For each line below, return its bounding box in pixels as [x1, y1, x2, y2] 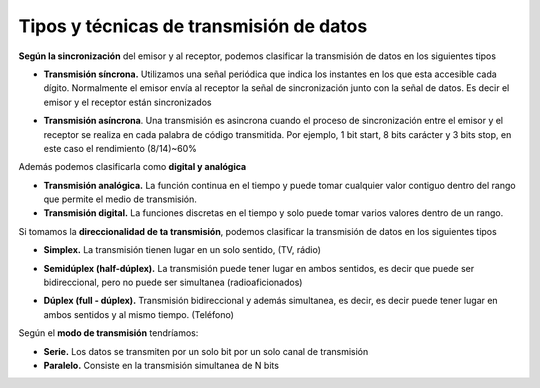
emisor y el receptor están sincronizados [43, 96, 212, 108]
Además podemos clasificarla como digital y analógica [18, 161, 247, 173]
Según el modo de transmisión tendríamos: [18, 327, 199, 339]
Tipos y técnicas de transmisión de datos [18, 15, 368, 37]
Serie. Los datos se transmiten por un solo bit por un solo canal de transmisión [43, 345, 369, 357]
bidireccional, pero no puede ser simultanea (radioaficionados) [43, 276, 303, 289]
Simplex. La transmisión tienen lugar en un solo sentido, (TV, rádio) [43, 244, 322, 256]
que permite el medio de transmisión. [43, 193, 197, 205]
